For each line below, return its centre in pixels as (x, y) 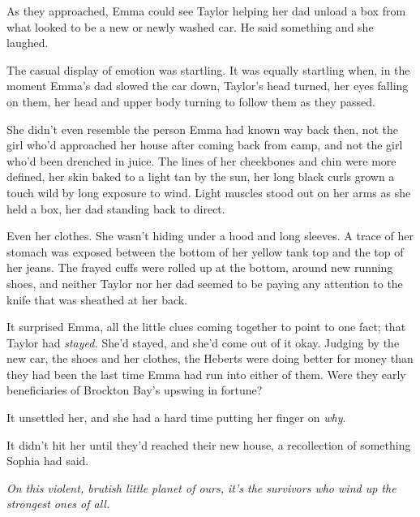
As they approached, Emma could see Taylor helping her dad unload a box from (206, 11)
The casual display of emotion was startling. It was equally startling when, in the (208, 69)
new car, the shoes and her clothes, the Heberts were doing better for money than (210, 358)
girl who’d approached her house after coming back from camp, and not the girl (205, 145)
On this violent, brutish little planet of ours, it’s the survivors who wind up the (201, 487)
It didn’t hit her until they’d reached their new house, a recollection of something (209, 444)
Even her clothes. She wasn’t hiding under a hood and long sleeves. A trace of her (210, 236)
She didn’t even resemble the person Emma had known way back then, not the (203, 129)
